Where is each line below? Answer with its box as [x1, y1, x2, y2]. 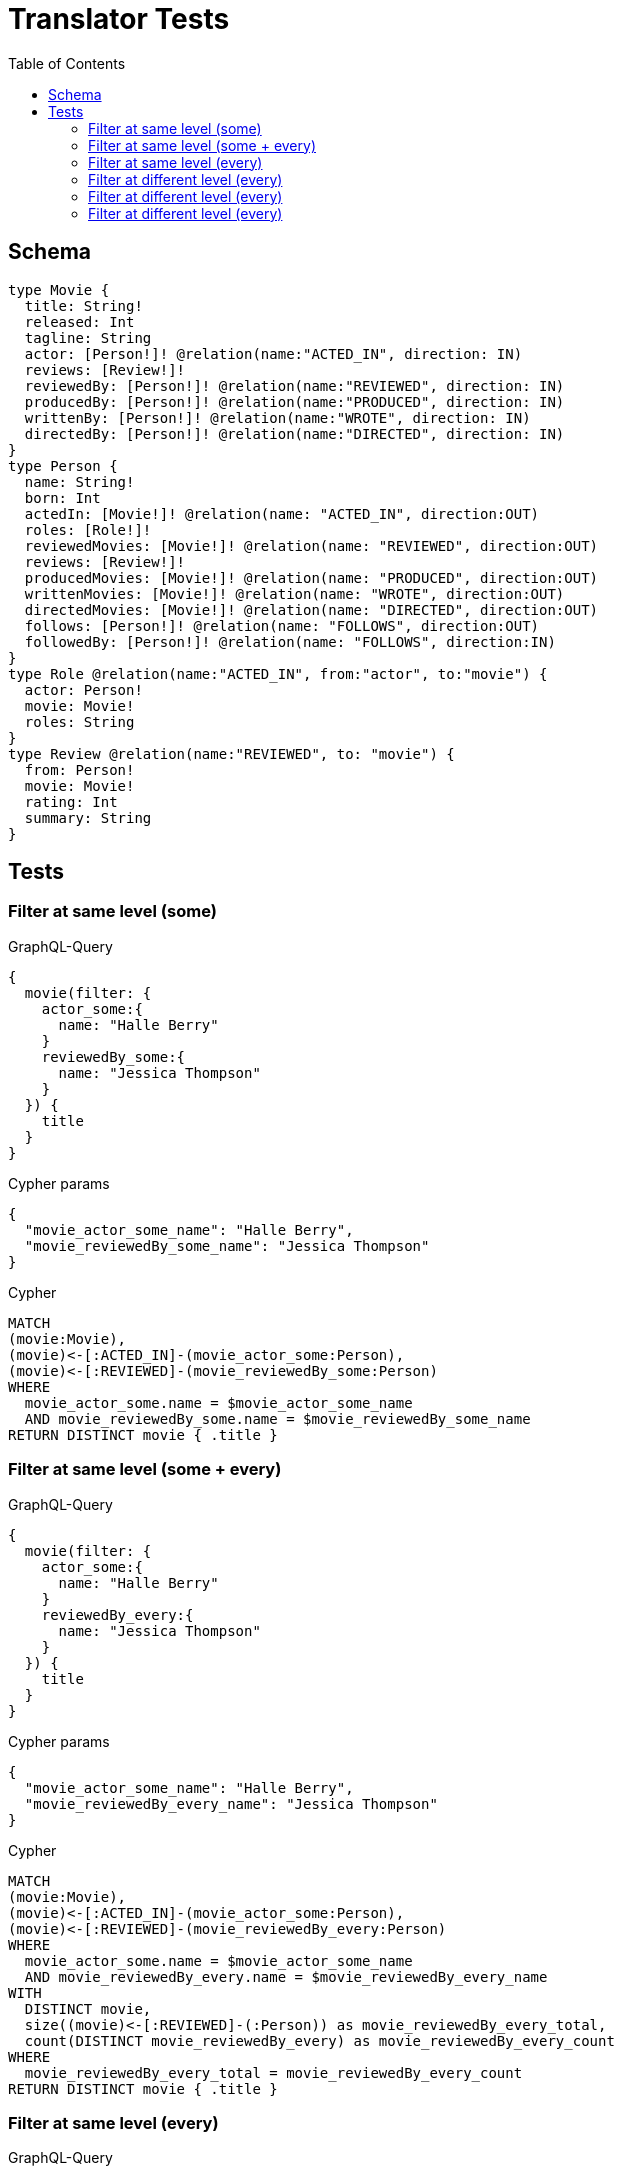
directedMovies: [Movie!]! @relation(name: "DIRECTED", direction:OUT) [24, 601, 599, 618]
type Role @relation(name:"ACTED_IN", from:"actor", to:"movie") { [8, 665, 548, 682]
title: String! [24, 297, 143, 314]
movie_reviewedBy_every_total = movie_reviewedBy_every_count [24, 2064, 523, 2081]
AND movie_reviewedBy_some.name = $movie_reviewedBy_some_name [24, 1410, 531, 1427]
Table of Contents [8, 54, 126, 72]
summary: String [24, 809, 152, 826]
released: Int [24, 313, 135, 330]
